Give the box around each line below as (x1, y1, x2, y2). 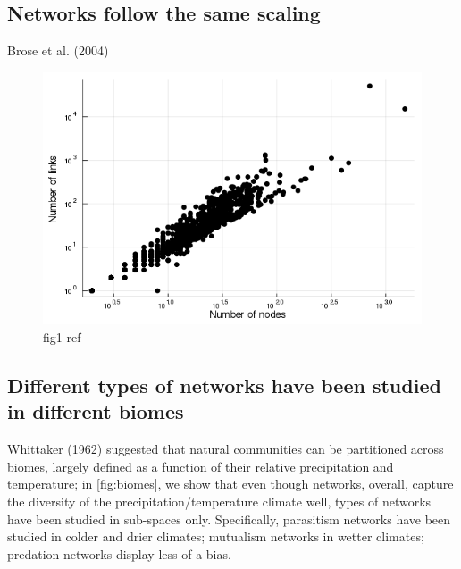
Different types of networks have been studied (7, 372, 441, 399)
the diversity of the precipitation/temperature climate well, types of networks (7, 492, 432, 511)
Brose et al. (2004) (7, 41, 109, 60)
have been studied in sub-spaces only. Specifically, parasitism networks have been (7, 509, 451, 528)
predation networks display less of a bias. (7, 544, 231, 563)
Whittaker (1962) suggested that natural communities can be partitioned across (7, 439, 444, 458)
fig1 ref (43, 328, 81, 347)
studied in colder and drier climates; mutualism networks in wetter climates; (7, 527, 424, 546)
